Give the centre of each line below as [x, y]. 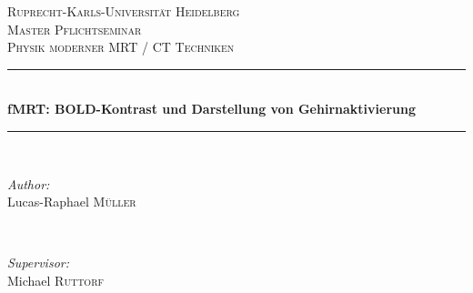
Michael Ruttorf [56, 280]
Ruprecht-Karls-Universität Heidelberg [124, 11]
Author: [29, 183]
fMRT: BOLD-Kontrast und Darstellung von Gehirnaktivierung [211, 109]
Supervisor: [38, 263]
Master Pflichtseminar [75, 29]
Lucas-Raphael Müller [72, 202]
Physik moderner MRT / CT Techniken [121, 47]
